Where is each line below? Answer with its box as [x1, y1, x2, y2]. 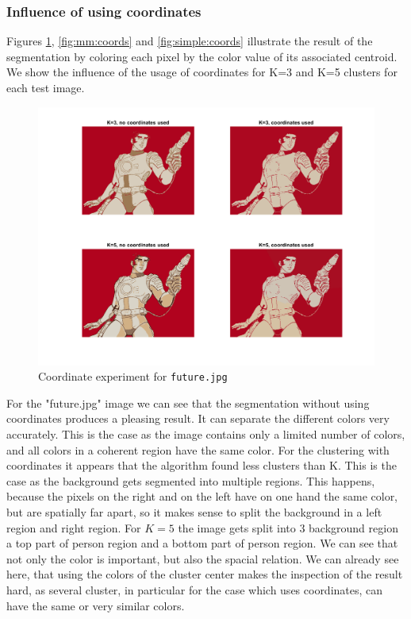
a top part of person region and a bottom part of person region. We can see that [6, 535, 398, 551]
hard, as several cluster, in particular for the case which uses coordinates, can [6, 582, 383, 598]
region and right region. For [6, 519, 141, 536]
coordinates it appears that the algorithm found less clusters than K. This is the [6, 457, 397, 474]
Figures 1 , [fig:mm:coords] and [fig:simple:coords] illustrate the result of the [6, 33, 373, 49]
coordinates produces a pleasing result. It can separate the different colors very [6, 410, 390, 427]
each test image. [6, 79, 85, 95]
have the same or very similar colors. [6, 597, 185, 613]
